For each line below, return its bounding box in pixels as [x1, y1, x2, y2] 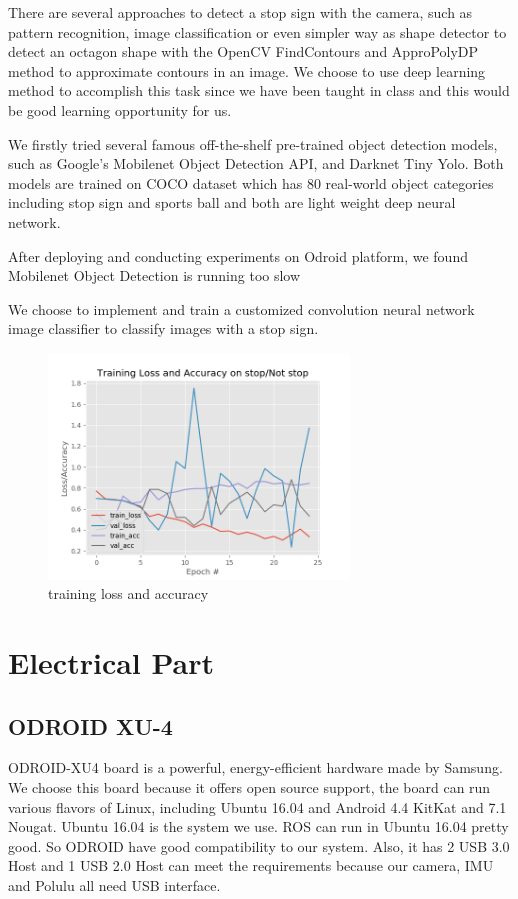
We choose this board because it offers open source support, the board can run [8, 777, 491, 798]
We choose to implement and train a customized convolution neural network [8, 298, 475, 319]
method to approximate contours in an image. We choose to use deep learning [8, 60, 486, 81]
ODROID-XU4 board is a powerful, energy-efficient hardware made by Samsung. [8, 757, 503, 778]
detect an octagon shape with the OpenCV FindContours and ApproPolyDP [8, 41, 479, 62]
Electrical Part [8, 642, 215, 683]
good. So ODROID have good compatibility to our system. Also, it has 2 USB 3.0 [8, 835, 510, 856]
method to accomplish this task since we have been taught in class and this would [8, 80, 510, 101]
